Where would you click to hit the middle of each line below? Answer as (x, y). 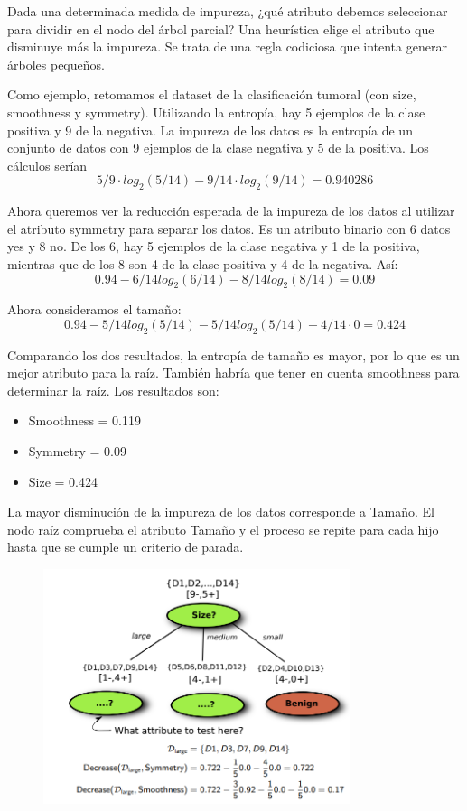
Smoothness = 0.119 (85, 420)
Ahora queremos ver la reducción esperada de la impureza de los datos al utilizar (231, 211)
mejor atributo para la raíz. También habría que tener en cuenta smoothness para (233, 373)
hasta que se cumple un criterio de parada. (126, 547)
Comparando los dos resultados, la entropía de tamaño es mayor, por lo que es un (233, 354)
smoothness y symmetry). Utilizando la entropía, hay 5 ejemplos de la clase (216, 112)
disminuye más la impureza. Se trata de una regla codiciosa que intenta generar (227, 47)
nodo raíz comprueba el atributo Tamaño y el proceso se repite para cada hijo (223, 529)
